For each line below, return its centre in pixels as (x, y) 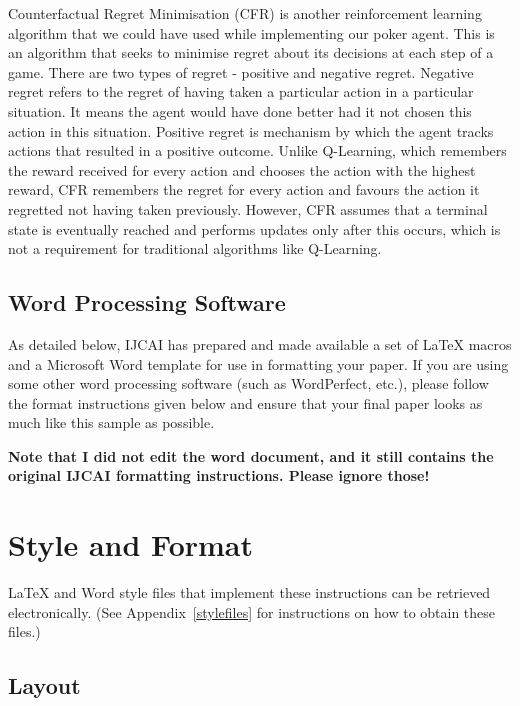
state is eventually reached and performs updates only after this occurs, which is (254, 228)
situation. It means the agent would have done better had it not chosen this (240, 110)
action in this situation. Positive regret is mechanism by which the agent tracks (251, 130)
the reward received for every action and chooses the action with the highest (242, 169)
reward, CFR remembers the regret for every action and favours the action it (244, 189)
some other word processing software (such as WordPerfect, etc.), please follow (248, 383)
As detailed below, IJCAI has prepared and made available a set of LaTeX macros (260, 343)
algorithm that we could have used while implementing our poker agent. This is (251, 32)
